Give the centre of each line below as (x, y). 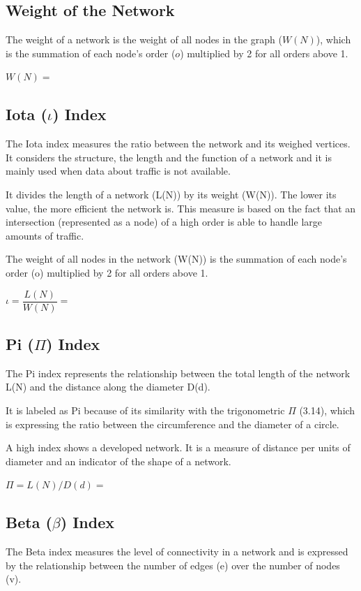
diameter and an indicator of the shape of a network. (118, 461)
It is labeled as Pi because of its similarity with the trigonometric (145, 410)
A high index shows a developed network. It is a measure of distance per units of (178, 447)
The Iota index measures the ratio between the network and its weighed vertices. (178, 144)
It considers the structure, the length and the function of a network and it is (169, 157)
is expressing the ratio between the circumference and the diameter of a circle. (172, 424)
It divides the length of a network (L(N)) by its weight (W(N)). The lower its (171, 194)
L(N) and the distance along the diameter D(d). (108, 387)
